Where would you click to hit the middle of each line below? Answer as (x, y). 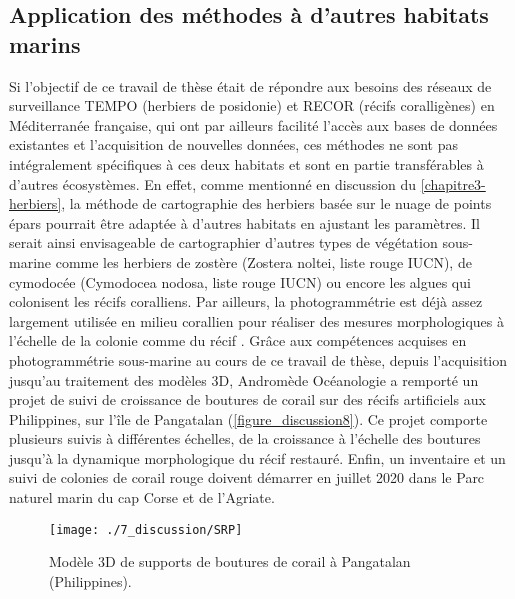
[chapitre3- (453, 183)
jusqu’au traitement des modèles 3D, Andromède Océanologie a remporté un (244, 379)
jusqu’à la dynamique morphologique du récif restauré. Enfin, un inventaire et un (257, 457)
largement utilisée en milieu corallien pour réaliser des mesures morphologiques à (256, 320)
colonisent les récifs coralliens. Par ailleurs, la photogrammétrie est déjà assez (246, 301)
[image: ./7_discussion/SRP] (146, 529)
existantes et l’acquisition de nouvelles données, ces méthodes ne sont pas (234, 144)
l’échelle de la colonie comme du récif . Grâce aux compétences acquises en (238, 340)
